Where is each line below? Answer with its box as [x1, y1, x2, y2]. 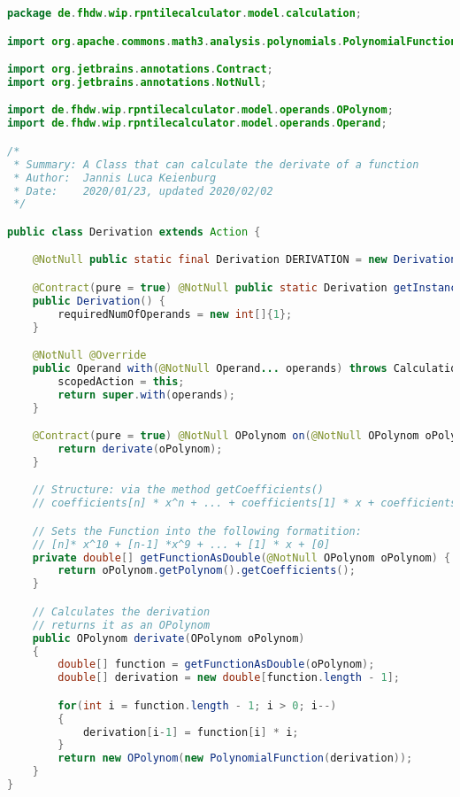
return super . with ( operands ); [57, 388, 235, 401]
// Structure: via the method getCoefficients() [32, 484, 324, 497]
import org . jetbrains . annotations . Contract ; [7, 63, 273, 76]
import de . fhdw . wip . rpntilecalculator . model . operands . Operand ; [7, 117, 387, 130]
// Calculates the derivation [32, 605, 211, 618]
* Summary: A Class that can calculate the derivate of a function [13, 158, 419, 171]
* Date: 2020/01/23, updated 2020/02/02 [13, 184, 273, 197]
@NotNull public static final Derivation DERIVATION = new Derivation [32, 253, 457, 267]
